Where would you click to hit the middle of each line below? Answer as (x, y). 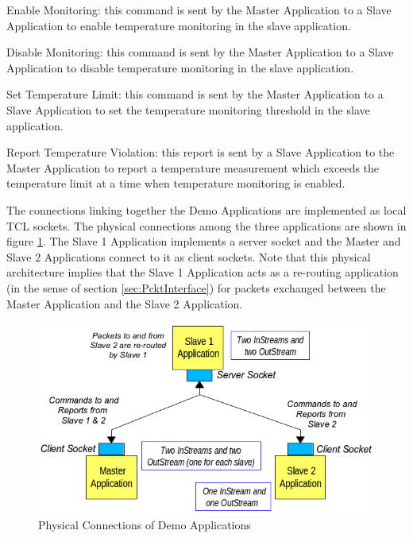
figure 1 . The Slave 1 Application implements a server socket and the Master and (204, 241)
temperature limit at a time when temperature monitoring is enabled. (176, 183)
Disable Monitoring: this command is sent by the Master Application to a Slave (200, 52)
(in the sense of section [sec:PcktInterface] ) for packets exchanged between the (196, 287)
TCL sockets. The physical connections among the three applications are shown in (206, 225)
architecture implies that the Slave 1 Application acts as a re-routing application (203, 272)
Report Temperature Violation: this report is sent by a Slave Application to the (201, 152)
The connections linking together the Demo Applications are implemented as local (206, 209)
